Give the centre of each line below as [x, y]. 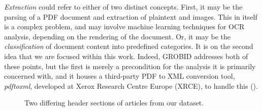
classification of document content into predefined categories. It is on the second [129, 46]
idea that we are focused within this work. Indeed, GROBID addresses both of [126, 56]
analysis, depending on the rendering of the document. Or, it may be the [117, 36]
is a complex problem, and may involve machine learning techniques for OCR [124, 26]
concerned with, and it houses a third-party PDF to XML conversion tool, [120, 76]
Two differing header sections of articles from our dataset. [114, 103]
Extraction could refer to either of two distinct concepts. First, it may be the [123, 7]
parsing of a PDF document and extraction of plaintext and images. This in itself [131, 16]
